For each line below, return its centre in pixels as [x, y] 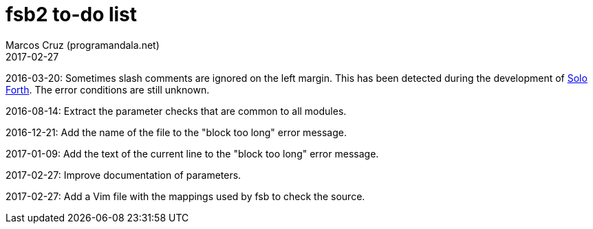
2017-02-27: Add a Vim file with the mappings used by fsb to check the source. [185, 196]
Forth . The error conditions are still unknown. [108, 89]
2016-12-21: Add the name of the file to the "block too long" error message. [176, 132]
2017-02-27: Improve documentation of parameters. [123, 175]
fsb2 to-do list [72, 14]
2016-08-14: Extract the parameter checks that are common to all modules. [176, 111]
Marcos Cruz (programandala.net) [83, 45]
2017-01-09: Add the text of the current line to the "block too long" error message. [192, 153]
